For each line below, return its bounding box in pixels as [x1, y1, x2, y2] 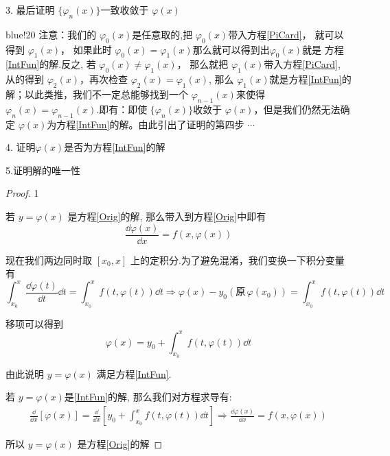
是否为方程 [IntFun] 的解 [64, 140, 165, 154]
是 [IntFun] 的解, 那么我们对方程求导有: [64, 389, 232, 404]
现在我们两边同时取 [5, 252, 92, 267]
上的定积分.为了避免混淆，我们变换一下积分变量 [130, 252, 345, 267]
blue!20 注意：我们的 [5, 27, 97, 41]
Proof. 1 [5, 186, 39, 200]
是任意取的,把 [132, 27, 193, 41]
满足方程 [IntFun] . [96, 366, 172, 381]
